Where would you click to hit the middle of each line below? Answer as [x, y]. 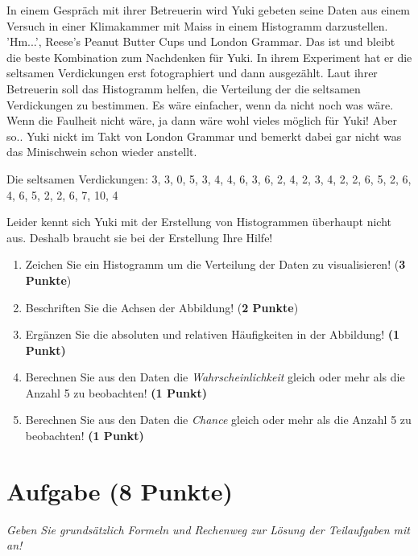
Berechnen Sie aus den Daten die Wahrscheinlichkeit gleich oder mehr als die [215, 377]
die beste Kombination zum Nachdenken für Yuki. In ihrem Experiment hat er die [209, 57]
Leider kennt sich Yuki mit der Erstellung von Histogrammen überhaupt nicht [199, 222]
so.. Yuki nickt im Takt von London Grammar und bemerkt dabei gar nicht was [204, 136]
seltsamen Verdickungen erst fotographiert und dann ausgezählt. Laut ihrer [192, 73]
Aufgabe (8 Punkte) [120, 490]
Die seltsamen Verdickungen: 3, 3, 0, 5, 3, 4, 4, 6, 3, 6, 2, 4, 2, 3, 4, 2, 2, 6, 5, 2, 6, [209, 178]
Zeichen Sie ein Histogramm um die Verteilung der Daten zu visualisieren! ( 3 [215, 264]
